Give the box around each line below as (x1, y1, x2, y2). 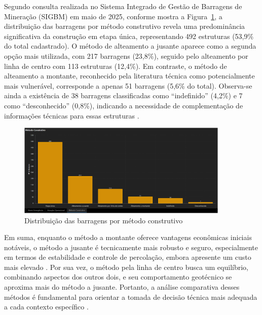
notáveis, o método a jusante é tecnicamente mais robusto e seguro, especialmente (4, 242, 258, 252)
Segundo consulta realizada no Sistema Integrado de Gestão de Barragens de (4, 1, 242, 11)
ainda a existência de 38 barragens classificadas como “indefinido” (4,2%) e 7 (4, 90, 243, 101)
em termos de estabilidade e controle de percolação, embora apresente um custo (4, 252, 251, 262)
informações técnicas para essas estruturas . (4, 110, 139, 121)
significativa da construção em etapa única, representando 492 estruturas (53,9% (4, 30, 254, 41)
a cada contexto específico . (4, 301, 89, 312)
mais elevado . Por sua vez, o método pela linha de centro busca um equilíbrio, (4, 261, 248, 272)
